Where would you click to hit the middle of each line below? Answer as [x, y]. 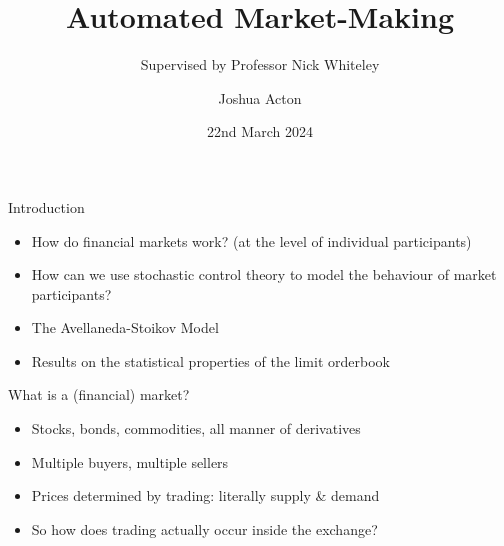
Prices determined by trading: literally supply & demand [205, 495]
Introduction [46, 206]
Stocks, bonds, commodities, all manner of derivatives [196, 428]
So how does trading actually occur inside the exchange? [204, 528]
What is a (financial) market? [99, 394]
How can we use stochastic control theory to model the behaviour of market [264, 274]
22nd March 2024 [260, 131]
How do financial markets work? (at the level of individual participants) [251, 240]
